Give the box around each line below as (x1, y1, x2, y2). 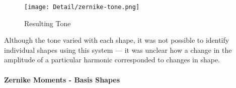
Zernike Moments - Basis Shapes (4, 74, 120, 84)
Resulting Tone (24, 18, 71, 28)
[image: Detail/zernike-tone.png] (24, 4, 140, 11)
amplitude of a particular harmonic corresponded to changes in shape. (4, 54, 220, 65)
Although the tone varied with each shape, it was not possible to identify (4, 35, 229, 45)
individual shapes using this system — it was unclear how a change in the (4, 44, 232, 55)
